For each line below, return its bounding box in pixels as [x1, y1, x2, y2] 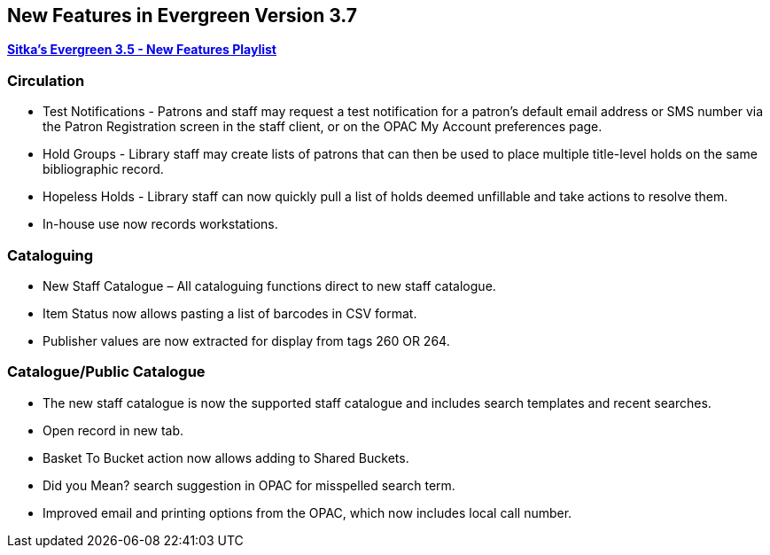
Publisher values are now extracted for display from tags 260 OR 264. [43, 332, 450, 348]
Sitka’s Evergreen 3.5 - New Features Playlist [7, 42, 276, 58]
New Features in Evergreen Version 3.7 [7, 4, 358, 27]
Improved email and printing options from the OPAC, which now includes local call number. [43, 504, 572, 520]
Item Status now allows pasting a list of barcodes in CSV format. [43, 305, 417, 321]
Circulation [7, 71, 85, 90]
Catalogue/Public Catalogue [7, 363, 206, 381]
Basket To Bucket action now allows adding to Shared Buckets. [43, 449, 409, 465]
